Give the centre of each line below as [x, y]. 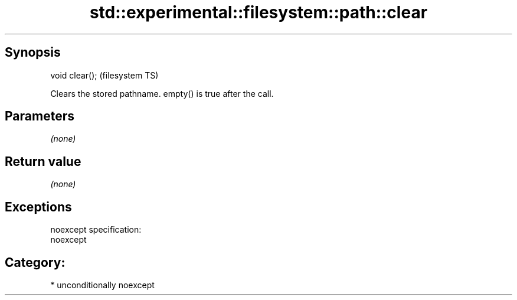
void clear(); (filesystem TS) [104, 75]
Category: [35, 262]
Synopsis [33, 53]
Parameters [40, 116]
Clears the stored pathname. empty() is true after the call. [162, 93]
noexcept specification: [96, 230]
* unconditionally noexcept [102, 285]
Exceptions [38, 207]
